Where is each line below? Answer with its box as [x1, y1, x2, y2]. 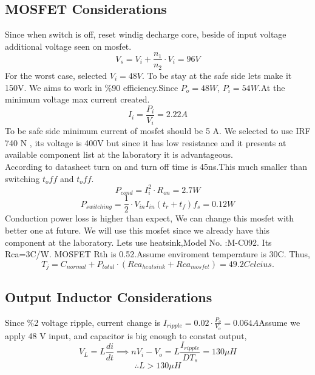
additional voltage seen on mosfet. [5, 39, 132, 52]
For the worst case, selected [5, 69, 107, 81]
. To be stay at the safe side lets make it [141, 69, 292, 81]
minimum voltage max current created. [5, 93, 150, 106]
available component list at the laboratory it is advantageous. [5, 148, 233, 161]
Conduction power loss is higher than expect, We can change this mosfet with [5, 212, 294, 225]
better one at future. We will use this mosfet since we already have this [5, 224, 270, 237]
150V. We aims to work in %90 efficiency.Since [5, 81, 178, 93]
